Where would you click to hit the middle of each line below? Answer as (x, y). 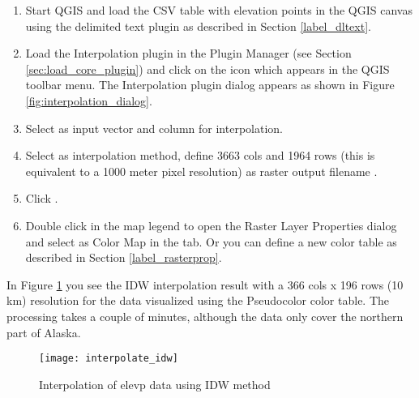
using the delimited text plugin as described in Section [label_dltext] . (198, 26)
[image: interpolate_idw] (109, 359)
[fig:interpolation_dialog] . (89, 100)
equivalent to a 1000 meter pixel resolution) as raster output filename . (201, 171)
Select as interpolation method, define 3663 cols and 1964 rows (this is (200, 155)
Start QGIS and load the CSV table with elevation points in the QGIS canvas (219, 10)
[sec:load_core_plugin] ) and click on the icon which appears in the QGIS (207, 68)
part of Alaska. (44, 332)
